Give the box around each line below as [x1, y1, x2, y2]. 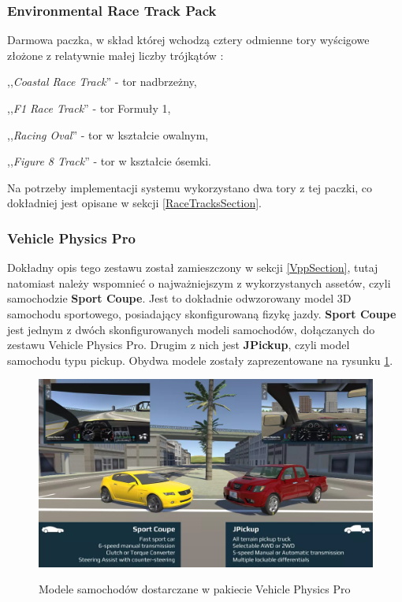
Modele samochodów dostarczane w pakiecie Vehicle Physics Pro [39, 581, 351, 597]
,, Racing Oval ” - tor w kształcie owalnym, [7, 126, 209, 143]
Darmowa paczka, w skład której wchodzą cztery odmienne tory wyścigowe [7, 32, 370, 48]
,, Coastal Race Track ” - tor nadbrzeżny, [7, 73, 197, 90]
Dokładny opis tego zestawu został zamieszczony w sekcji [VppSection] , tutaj [7, 259, 378, 276]
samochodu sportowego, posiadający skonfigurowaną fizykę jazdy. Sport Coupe [7, 305, 396, 321]
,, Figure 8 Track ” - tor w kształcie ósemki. [7, 153, 211, 169]
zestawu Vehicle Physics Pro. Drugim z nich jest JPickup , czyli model [7, 336, 350, 353]
